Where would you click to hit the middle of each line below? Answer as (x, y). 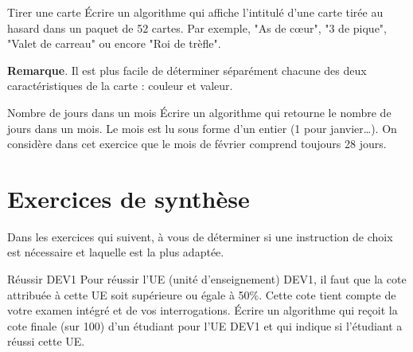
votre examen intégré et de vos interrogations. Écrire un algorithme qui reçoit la (203, 310)
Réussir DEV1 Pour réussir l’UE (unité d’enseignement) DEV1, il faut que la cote (207, 279)
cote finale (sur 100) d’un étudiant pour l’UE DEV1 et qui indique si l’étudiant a (205, 325)
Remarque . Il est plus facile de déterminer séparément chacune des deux (187, 70)
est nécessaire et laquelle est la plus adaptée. (116, 252)
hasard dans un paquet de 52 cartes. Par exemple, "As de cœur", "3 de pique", (197, 27)
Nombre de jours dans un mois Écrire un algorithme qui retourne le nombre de (199, 112)
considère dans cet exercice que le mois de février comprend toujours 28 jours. (197, 144)
